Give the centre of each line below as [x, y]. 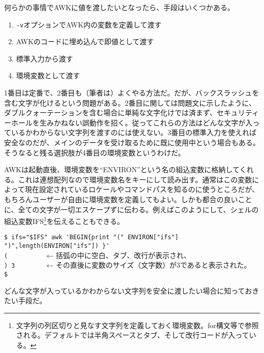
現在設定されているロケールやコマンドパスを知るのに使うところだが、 [142, 189]
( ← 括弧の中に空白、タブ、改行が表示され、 [97, 255]
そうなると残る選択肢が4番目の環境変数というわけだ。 [95, 152]
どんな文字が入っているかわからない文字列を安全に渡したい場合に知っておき [132, 290]
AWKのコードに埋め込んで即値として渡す [85, 41]
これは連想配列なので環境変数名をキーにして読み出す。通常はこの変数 [135, 179]
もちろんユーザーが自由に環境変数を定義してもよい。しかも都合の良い [121, 199]
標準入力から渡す [44, 58]
